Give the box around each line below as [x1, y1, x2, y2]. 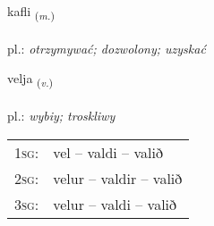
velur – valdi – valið [53, 193, 177, 214]
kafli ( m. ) [7, 2, 55, 22]
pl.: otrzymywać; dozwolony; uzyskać [7, 38, 206, 57]
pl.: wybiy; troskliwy [7, 106, 116, 125]
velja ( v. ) [7, 69, 54, 90]
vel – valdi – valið [53, 141, 163, 163]
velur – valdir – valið [53, 167, 183, 188]
